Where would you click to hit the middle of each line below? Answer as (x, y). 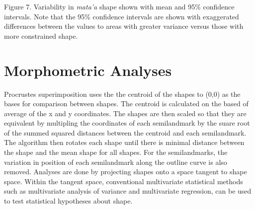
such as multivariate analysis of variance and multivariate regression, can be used (128, 191)
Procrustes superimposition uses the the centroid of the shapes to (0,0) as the (122, 94)
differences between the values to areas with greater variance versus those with (124, 26)
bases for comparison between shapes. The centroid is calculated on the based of (126, 104)
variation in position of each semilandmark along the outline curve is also (116, 162)
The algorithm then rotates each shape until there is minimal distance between (124, 142)
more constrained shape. (41, 35)
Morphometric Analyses (88, 70)
